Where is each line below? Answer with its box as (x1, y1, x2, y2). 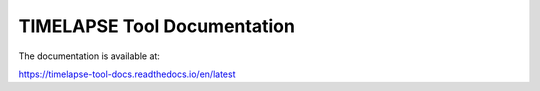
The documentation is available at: (18, 50, 160, 62)
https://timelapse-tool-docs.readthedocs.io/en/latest (18, 68, 236, 80)
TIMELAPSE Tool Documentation (18, 15, 295, 37)
